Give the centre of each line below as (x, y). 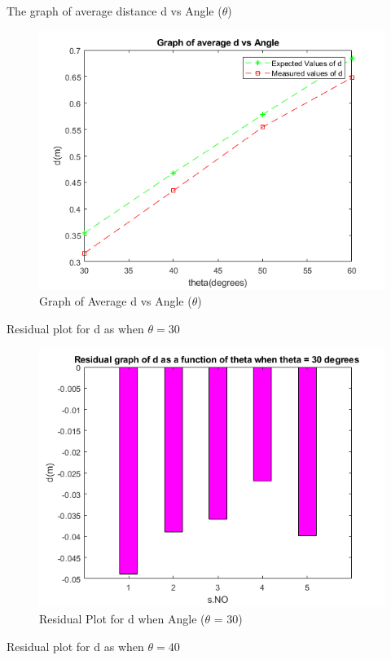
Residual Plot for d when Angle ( (122, 618)
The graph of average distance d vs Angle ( (114, 11)
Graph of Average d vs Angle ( (116, 301)
